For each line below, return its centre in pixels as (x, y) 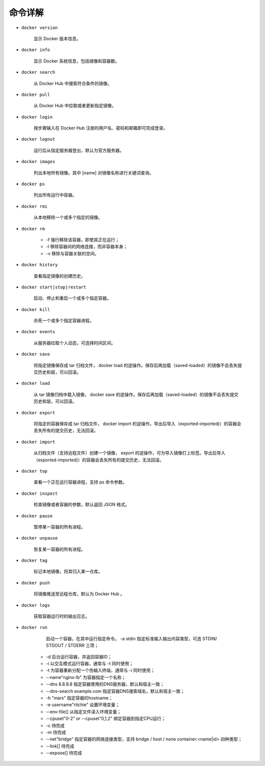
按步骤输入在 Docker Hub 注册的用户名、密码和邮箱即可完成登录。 (101, 128)
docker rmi (34, 206)
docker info (36, 50)
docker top (34, 471)
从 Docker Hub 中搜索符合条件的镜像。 (73, 83)
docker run (34, 627)
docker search (38, 72)
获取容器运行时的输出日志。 (62, 616)
